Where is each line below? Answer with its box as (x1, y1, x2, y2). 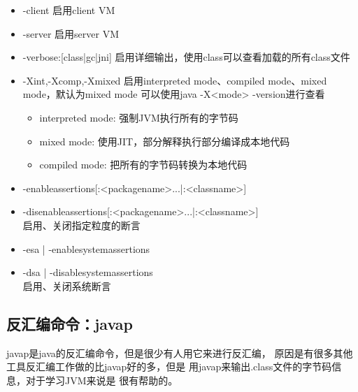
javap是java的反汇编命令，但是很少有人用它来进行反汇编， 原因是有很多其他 (6, 345, 353, 360)
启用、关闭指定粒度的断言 (22, 217, 141, 232)
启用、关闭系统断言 (22, 278, 111, 293)
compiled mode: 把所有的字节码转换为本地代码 (39, 157, 248, 172)
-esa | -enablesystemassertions (22, 241, 150, 256)
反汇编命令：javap (6, 312, 133, 334)
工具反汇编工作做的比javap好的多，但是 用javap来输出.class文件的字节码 (6, 359, 332, 374)
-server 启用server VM (22, 26, 119, 41)
